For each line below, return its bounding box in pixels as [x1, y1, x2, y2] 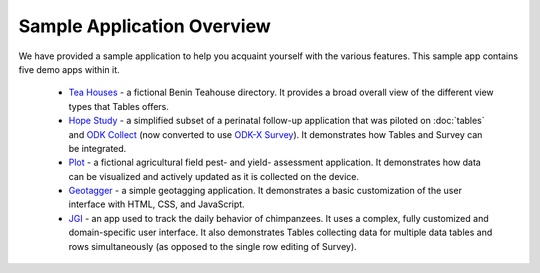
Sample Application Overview [18, 15, 272, 37]
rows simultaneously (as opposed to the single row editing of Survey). [68, 240, 357, 252]
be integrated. [68, 142, 127, 154]
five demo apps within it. [18, 63, 120, 75]
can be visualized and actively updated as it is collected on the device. [68, 170, 360, 182]
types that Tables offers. [68, 100, 170, 112]
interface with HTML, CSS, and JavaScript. [68, 198, 245, 210]
